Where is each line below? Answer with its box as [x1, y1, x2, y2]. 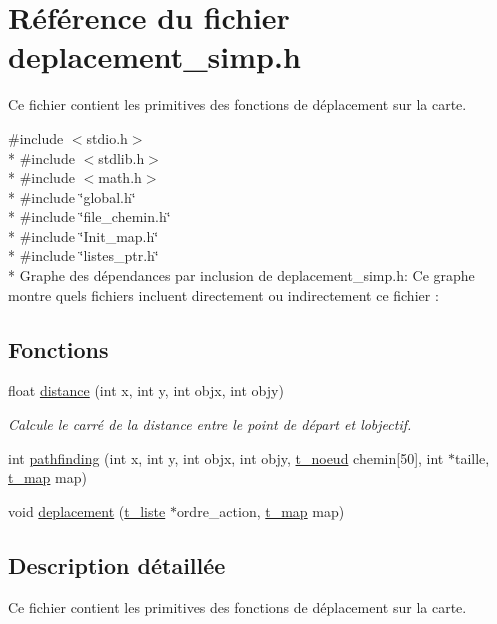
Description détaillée [8, 549, 226, 580]
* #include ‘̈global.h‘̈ [8, 186, 136, 207]
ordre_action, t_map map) [176, 500, 345, 521]
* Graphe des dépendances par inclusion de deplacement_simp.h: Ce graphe [8, 265, 475, 286]
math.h [98, 167, 142, 188]
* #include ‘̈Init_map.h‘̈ [8, 225, 159, 246]
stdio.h [86, 127, 128, 148]
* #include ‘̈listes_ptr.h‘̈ [8, 245, 159, 266]
